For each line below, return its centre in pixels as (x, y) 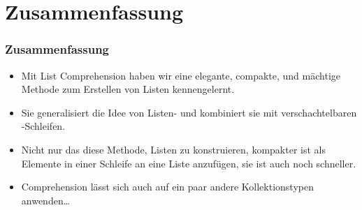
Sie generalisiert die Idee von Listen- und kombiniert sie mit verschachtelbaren (189, 112)
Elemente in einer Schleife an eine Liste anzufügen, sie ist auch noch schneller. (189, 163)
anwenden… (46, 200)
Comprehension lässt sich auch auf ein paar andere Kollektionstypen (167, 187)
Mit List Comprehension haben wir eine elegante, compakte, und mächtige (181, 75)
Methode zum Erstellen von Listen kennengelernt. (128, 89)
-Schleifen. (43, 126)
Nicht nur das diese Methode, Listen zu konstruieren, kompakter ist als (173, 149)
